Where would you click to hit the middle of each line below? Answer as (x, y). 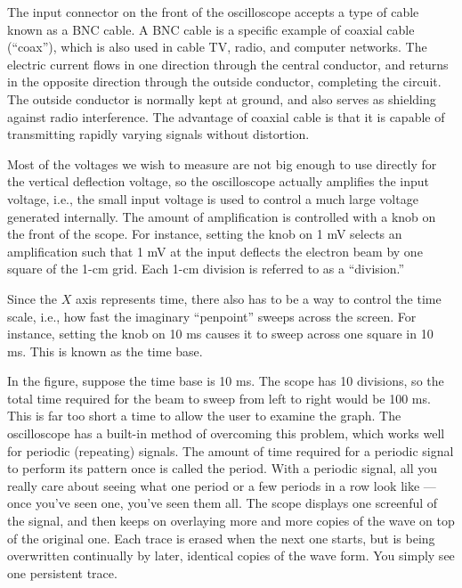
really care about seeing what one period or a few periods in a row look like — (222, 485)
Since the (32, 298)
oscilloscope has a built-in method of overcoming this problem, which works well (226, 433)
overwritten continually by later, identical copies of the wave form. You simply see (231, 555)
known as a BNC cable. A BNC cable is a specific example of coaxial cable (211, 29)
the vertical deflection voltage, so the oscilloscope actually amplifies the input (218, 181)
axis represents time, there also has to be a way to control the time (258, 298)
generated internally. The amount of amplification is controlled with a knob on (222, 216)
